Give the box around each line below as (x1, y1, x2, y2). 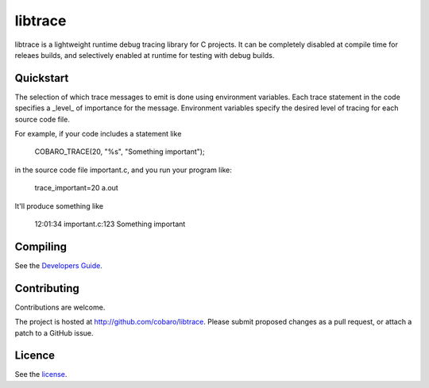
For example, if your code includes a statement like (14, 129, 182, 139)
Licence (14, 349, 56, 363)
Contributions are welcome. (14, 302, 106, 312)
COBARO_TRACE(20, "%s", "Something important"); (34, 147, 206, 156)
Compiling (14, 240, 68, 253)
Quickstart (14, 71, 69, 85)
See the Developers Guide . (14, 260, 102, 270)
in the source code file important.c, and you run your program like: (14, 165, 232, 175)
